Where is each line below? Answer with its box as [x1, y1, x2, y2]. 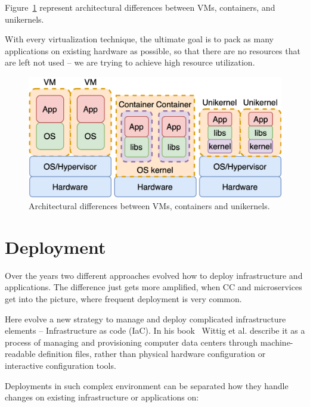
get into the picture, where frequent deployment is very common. [5, 292, 242, 305]
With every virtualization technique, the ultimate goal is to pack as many [5, 33, 274, 45]
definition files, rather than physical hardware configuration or [38, 347, 266, 360]
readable [5, 347, 36, 360]
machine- [260, 335, 293, 348]
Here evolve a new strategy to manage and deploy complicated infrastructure [5, 312, 286, 325]
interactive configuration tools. [5, 359, 116, 371]
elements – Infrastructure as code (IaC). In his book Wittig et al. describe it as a [5, 324, 305, 337]
